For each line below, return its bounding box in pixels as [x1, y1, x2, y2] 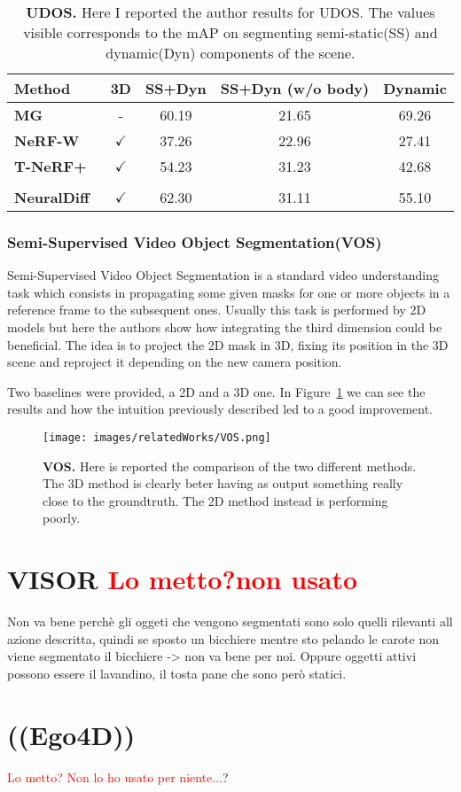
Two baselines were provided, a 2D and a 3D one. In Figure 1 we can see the [7, 382, 426, 400]
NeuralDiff [14, 187, 90, 207]
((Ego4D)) [7, 716, 136, 752]
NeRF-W [14, 130, 80, 151]
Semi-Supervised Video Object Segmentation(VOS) [7, 230, 382, 252]
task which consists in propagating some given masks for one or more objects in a [7, 283, 450, 301]
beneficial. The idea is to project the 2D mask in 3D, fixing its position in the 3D [7, 335, 449, 353]
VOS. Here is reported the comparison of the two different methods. [43, 456, 417, 475]
